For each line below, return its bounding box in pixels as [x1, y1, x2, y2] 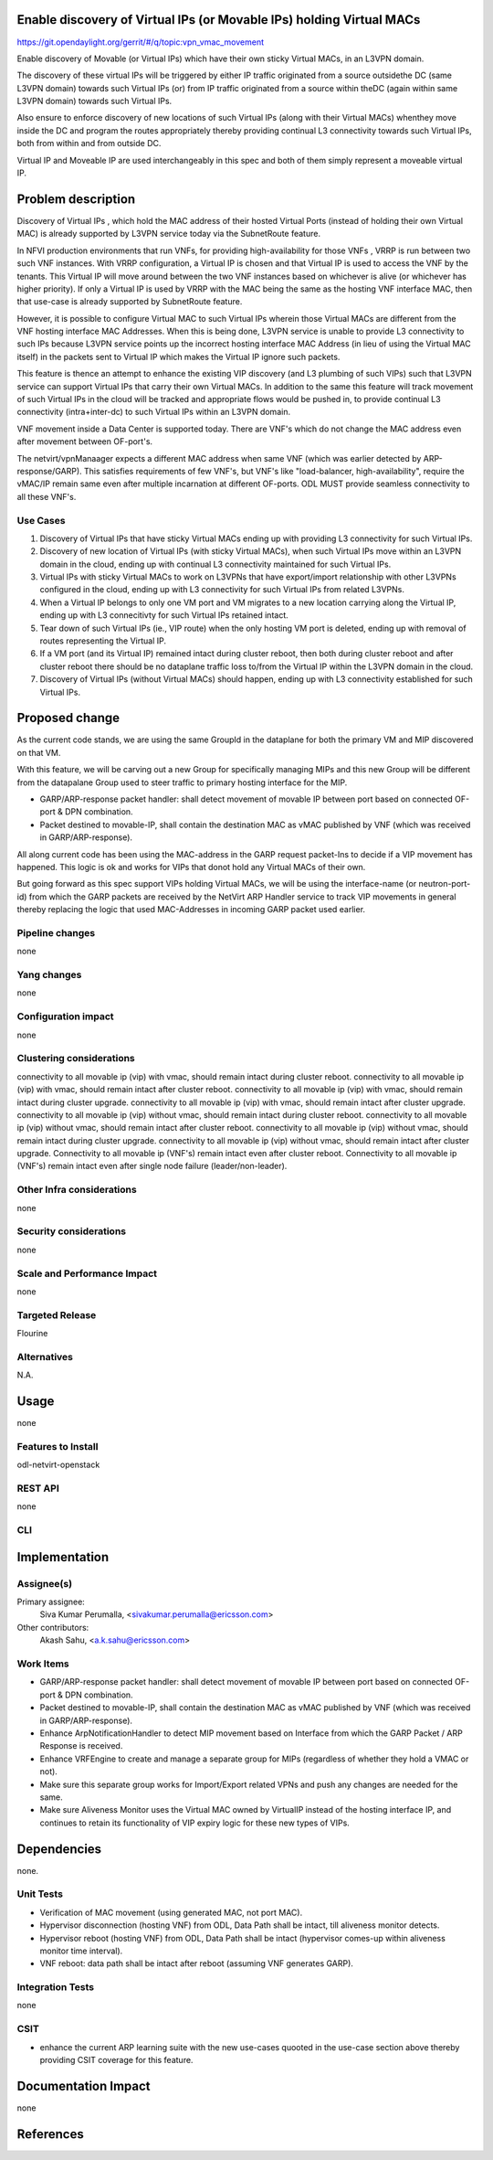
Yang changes [16, 969, 82, 982]
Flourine [16, 1328, 48, 1339]
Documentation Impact [16, 2078, 151, 2093]
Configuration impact [16, 1010, 114, 1023]
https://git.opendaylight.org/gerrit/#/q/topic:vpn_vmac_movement [16, 37, 265, 48]
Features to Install [16, 1440, 99, 1452]
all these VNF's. [16, 491, 77, 502]
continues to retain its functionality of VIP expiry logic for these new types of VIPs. [39, 1817, 351, 1828]
